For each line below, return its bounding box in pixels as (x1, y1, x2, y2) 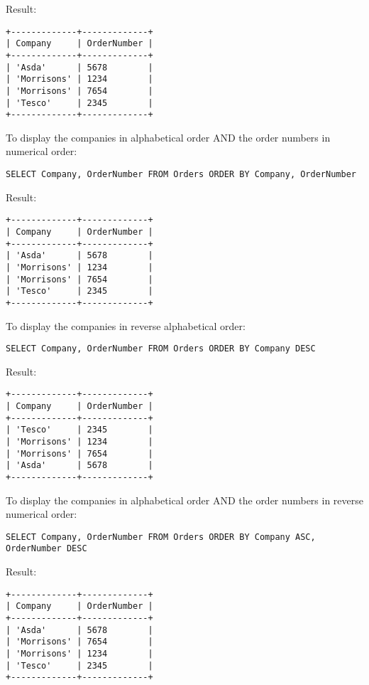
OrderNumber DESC (6, 543, 87, 554)
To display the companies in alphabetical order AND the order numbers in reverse (6, 492, 363, 507)
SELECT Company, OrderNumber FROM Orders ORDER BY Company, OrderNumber (6, 169, 356, 180)
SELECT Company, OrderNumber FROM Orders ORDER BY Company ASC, (6, 531, 316, 542)
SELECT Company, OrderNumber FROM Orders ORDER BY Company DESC (6, 344, 316, 354)
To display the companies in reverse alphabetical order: (6, 318, 246, 333)
